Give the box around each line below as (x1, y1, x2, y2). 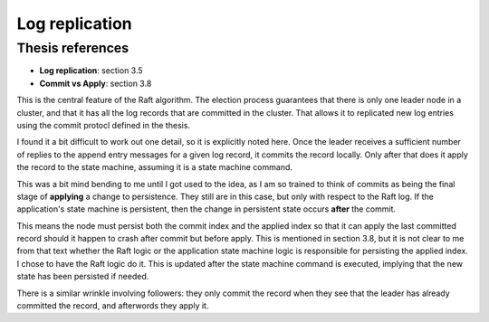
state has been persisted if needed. (16, 271, 149, 282)
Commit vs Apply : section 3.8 (39, 78, 152, 89)
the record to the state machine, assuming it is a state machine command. (16, 162, 293, 173)
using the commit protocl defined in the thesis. (16, 119, 190, 130)
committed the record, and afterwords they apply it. (16, 300, 209, 311)
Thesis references (16, 40, 129, 56)
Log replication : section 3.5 (39, 65, 144, 76)
